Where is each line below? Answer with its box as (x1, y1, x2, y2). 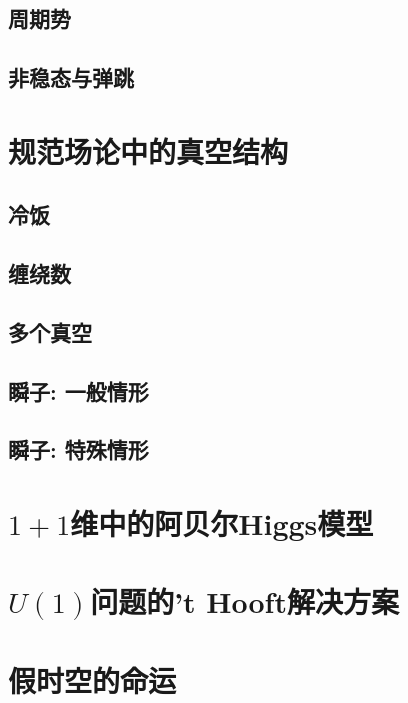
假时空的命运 (8, 659, 177, 700)
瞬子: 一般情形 (8, 375, 149, 406)
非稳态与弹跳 (8, 62, 134, 93)
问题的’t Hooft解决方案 (90, 581, 399, 622)
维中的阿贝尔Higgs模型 (70, 503, 374, 544)
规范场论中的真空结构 (8, 130, 289, 171)
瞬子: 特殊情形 (8, 434, 149, 465)
